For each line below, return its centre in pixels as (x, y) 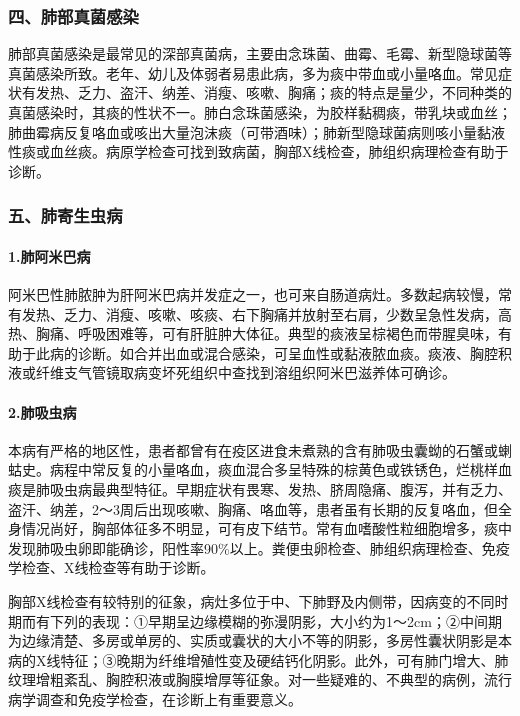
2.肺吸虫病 (42, 411)
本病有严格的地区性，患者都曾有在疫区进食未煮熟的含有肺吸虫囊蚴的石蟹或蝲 (260, 449)
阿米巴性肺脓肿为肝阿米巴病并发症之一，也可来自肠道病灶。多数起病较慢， (253, 294)
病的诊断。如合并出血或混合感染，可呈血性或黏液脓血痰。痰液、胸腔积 (280, 352)
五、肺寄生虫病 (65, 215)
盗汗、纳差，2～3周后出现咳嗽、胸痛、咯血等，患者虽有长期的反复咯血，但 (253, 508)
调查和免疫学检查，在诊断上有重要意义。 (168, 698)
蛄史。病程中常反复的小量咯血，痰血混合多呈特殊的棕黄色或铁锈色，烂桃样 (253, 469)
